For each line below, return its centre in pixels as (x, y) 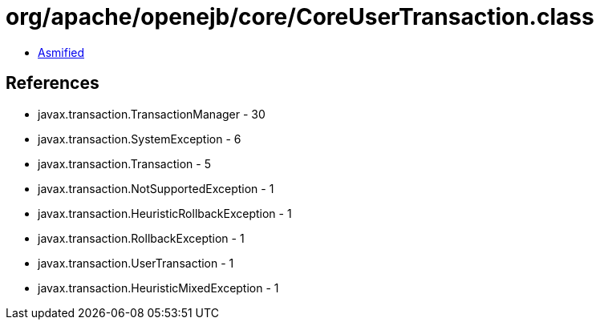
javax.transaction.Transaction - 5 (124, 163)
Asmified (61, 52)
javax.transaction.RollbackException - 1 (141, 238)
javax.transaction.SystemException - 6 (140, 139)
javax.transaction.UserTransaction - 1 (136, 263)
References (53, 83)
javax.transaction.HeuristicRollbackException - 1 (165, 213)
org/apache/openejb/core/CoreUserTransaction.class (300, 17)
